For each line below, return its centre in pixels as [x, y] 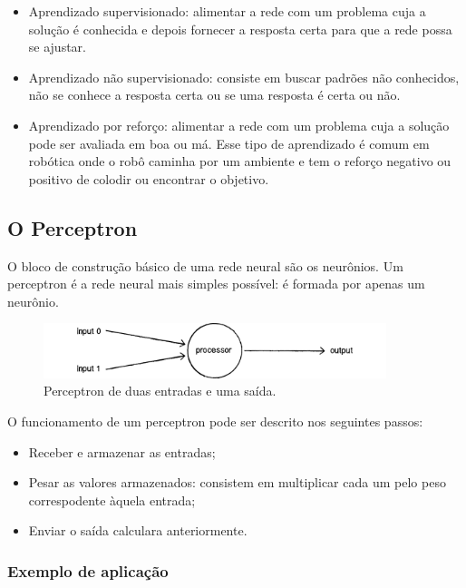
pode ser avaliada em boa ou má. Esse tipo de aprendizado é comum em [229, 143]
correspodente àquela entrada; [112, 500]
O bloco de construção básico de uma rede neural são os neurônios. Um [205, 265]
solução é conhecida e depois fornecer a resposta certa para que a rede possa [240, 29]
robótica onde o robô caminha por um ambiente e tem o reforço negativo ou [240, 161]
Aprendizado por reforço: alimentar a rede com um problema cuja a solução [239, 125]
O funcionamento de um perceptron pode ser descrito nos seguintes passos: [215, 421]
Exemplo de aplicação [88, 570]
